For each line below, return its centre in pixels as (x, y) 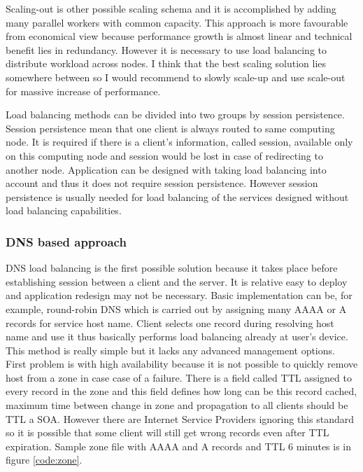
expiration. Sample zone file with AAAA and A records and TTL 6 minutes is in (179, 446)
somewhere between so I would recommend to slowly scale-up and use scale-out (176, 77)
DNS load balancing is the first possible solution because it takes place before (172, 268)
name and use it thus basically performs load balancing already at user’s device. (177, 336)
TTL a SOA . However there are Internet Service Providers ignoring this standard (180, 418)
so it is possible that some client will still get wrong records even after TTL (168, 432)
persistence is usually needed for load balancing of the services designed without (177, 196)
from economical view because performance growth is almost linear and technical (179, 36)
